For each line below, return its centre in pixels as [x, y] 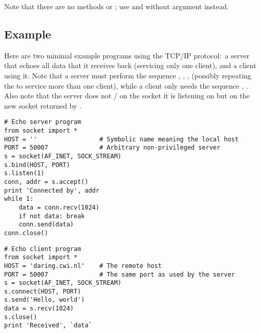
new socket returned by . [43, 105]
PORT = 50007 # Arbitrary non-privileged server [112, 148]
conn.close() [26, 233]
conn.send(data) [46, 225]
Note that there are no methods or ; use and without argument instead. [116, 6]
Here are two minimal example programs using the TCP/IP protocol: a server [127, 55]
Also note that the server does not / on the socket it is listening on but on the [127, 96]
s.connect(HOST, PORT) [43, 291]
